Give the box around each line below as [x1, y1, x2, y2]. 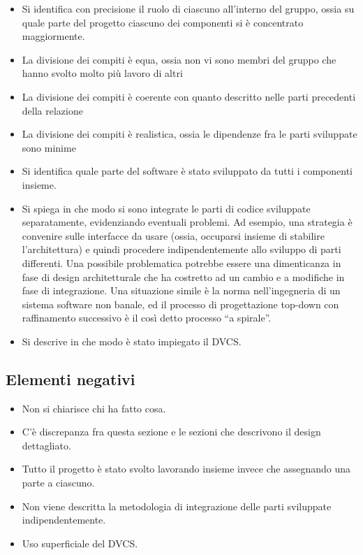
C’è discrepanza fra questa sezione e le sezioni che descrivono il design [22, 424, 321, 439]
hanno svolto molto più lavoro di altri [22, 66, 183, 80]
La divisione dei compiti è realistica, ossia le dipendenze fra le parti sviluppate [22, 127, 357, 141]
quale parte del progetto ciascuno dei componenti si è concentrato [22, 15, 304, 29]
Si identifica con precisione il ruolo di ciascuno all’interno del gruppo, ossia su [22, 1, 355, 15]
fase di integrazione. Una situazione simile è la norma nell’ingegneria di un [22, 283, 341, 298]
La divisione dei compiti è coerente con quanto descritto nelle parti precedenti [22, 89, 356, 103]
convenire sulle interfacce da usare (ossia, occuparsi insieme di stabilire [22, 228, 325, 243]
